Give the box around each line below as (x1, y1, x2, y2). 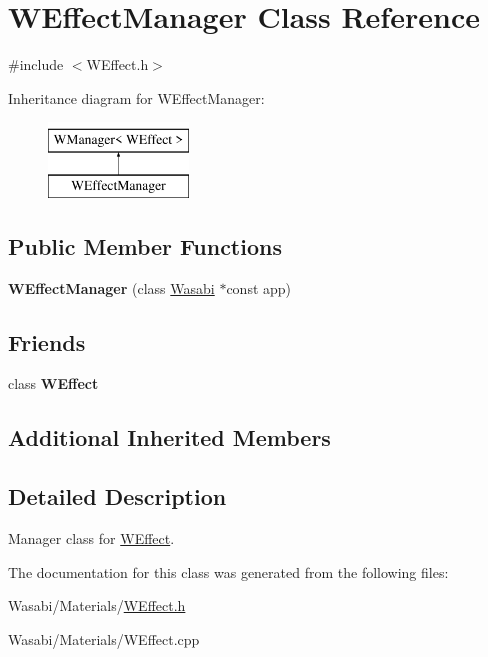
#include (8, 54, 64, 75)
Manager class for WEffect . (8, 528, 175, 549)
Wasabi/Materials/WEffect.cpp (8, 628, 200, 649)
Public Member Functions (8, 230, 282, 261)
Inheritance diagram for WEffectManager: (8, 87, 265, 108)
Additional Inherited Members (8, 422, 331, 453)
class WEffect (8, 373, 99, 394)
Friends (8, 326, 86, 357)
